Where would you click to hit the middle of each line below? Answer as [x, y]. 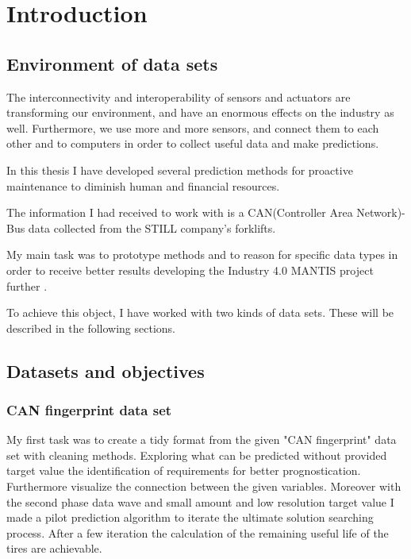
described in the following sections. [91, 328]
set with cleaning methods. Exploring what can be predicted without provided [197, 455]
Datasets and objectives [106, 370]
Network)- [381, 212]
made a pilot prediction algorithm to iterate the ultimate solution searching [190, 517]
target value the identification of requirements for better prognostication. [184, 470]
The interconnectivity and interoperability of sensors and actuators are [179, 96]
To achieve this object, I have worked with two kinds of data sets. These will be [200, 312]
